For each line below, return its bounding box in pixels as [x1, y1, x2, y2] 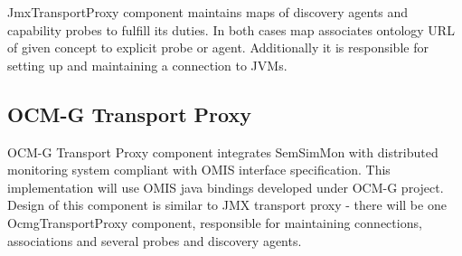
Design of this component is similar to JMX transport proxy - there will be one [7, 195, 447, 214]
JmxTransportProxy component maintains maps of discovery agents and [7, 3, 409, 21]
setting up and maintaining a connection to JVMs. [7, 55, 288, 74]
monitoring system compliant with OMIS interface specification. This [7, 160, 391, 179]
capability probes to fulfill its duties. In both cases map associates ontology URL [7, 20, 455, 39]
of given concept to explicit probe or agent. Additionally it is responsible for [7, 38, 429, 57]
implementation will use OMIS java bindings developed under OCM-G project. [7, 177, 444, 196]
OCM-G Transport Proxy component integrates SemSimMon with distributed [7, 142, 438, 161]
